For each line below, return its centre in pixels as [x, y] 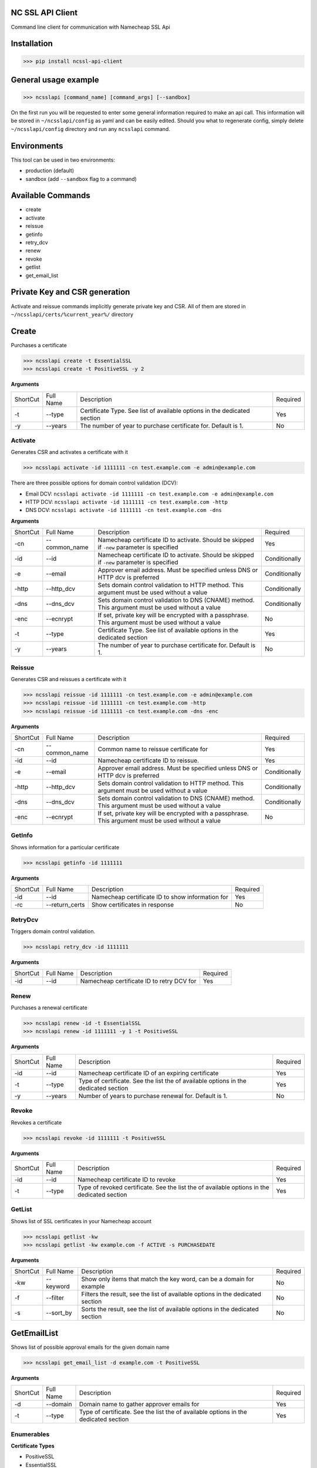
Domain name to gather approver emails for [139, 1405]
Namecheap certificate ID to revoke [127, 1179]
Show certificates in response [133, 905]
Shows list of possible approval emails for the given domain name [90, 1347]
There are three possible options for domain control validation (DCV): [95, 483]
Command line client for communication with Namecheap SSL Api [90, 27]
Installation [32, 44]
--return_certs [65, 905]
